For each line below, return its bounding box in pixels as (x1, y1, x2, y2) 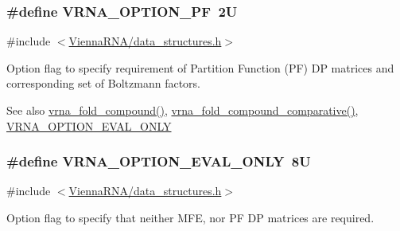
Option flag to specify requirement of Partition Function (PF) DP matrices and (6, 59, 394, 76)
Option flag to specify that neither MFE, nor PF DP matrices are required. (6, 209, 375, 225)
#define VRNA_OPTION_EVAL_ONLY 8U (6, 151, 311, 171)
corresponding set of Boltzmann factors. (6, 75, 200, 92)
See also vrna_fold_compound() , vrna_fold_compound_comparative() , (6, 102, 359, 118)
